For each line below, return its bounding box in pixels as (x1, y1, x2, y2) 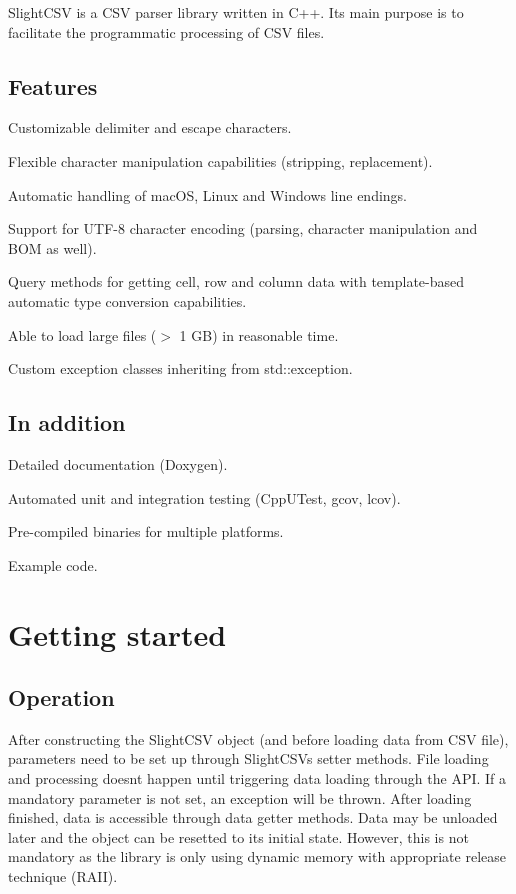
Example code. (8, 554, 98, 575)
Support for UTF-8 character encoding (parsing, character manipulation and (8, 218, 478, 239)
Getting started (8, 613, 227, 654)
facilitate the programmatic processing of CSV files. (8, 21, 325, 42)
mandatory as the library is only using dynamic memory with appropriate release (8, 846, 506, 867)
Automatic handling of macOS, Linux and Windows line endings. (8, 184, 408, 205)
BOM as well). (8, 237, 97, 258)
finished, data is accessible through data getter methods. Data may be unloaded (8, 807, 498, 828)
